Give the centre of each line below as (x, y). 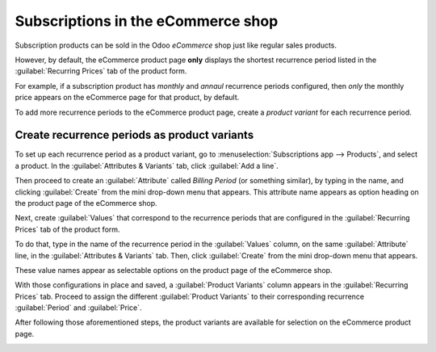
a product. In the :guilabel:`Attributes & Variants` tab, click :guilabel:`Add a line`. (147, 166)
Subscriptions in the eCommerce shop (147, 21)
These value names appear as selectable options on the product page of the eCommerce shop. (174, 270)
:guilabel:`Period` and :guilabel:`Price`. (78, 308)
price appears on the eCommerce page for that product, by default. (127, 98)
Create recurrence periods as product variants (134, 135)
